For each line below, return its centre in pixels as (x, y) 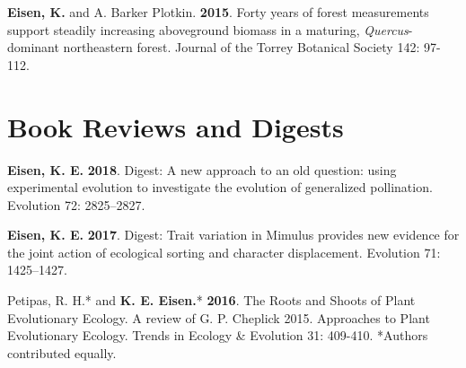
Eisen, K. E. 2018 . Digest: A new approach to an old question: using (202, 169)
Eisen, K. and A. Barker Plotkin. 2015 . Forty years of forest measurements (218, 12)
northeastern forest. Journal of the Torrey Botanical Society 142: (242, 47)
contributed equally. (62, 352)
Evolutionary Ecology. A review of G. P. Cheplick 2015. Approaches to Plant (219, 317)
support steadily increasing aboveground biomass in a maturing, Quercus (208, 29)
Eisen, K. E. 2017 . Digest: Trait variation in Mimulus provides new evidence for (233, 235)
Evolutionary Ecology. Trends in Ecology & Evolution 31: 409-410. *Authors (218, 335)
